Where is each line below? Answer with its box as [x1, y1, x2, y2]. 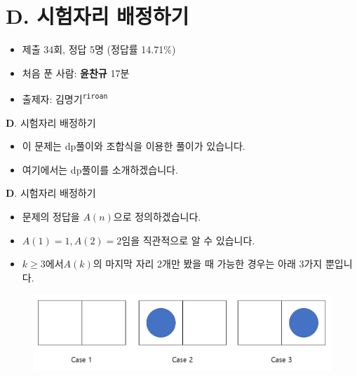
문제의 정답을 [22, 209, 80, 223]
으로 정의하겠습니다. [113, 209, 201, 223]
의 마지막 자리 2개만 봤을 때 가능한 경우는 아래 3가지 [93, 256, 323, 271]
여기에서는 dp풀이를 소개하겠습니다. [22, 162, 178, 176]
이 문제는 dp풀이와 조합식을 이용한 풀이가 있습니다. [22, 139, 245, 153]
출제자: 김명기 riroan [22, 91, 108, 106]
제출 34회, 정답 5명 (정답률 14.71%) [22, 42, 176, 57]
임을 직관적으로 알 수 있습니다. [121, 232, 255, 247]
